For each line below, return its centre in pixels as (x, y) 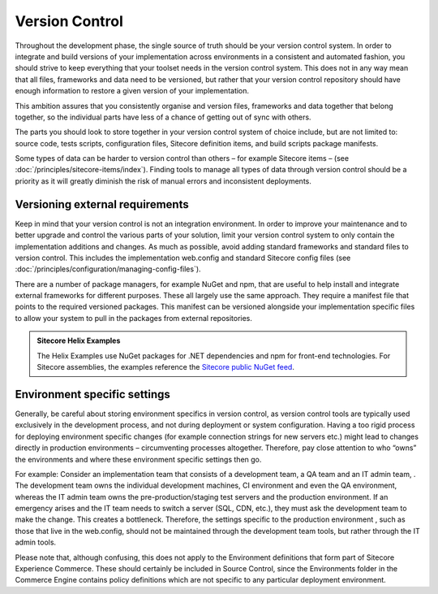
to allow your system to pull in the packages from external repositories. (134, 318)
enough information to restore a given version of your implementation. (132, 91)
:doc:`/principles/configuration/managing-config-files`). (108, 269)
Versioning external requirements (102, 204)
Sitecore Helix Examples (79, 340)
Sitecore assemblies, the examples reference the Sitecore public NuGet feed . (166, 367)
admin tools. (36, 542)
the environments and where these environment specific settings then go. (138, 459)
